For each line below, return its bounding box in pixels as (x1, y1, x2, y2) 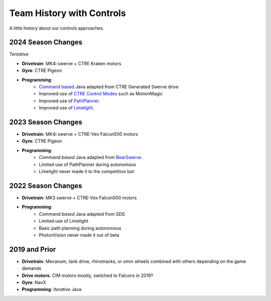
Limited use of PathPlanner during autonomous (39, 161, 137, 168)
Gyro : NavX (22, 279, 46, 285)
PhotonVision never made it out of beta (39, 232, 120, 238)
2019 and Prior (9, 245, 56, 253)
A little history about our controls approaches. (9, 25, 104, 31)
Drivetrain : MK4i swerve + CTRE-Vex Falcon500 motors (22, 131, 138, 137)
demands (22, 265, 42, 271)
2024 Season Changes (9, 38, 83, 47)
